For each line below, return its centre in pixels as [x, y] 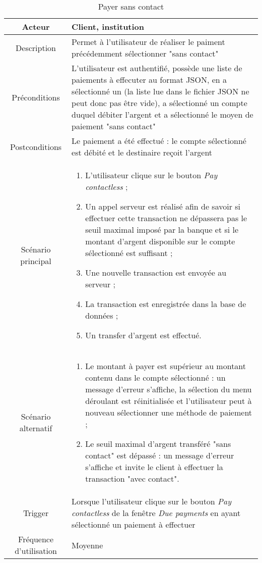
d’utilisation [36, 551]
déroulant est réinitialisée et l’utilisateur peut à [169, 401]
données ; [102, 315]
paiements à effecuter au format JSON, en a [149, 80]
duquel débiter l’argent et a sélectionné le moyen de [162, 114]
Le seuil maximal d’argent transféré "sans [158, 444]
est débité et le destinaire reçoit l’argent [142, 152]
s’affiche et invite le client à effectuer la [154, 467]
